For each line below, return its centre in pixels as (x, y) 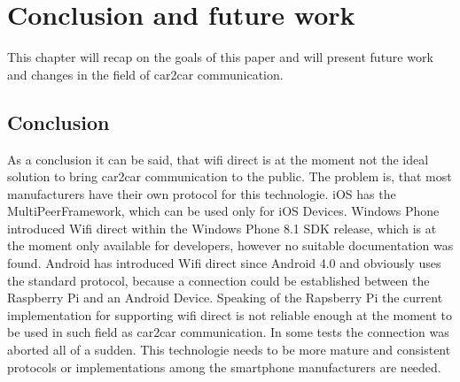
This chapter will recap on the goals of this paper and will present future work (220, 57)
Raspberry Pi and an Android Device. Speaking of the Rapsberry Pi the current (225, 298)
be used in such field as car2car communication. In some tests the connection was (228, 332)
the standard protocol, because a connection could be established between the (218, 280)
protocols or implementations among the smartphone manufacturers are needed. (224, 367)
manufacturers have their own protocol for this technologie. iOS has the (202, 193)
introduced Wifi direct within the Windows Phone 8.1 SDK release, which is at (222, 228)
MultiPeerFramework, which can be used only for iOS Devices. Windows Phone (223, 211)
